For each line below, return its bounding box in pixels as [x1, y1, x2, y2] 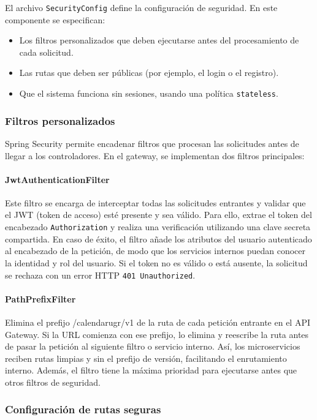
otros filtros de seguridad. [5, 375, 101, 388]
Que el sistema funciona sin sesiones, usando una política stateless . [19, 87, 278, 100]
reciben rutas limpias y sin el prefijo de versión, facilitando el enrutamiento [5, 351, 287, 364]
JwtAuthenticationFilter [5, 173, 110, 186]
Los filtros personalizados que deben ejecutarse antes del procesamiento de [19, 34, 299, 47]
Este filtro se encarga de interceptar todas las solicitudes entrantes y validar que [5, 196, 306, 209]
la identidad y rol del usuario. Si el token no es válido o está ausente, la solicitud [5, 256, 308, 269]
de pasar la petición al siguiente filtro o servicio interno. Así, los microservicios [5, 340, 300, 353]
